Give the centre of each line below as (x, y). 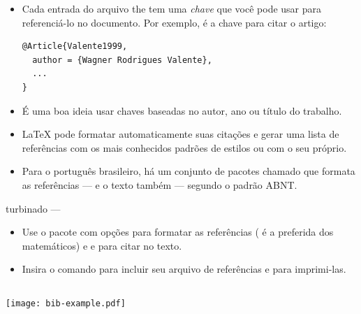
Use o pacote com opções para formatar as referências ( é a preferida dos (178, 232)
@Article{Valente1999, (75, 47)
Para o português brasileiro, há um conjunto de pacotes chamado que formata (189, 171)
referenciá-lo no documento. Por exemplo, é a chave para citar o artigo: (174, 22)
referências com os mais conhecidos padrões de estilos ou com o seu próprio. (184, 147)
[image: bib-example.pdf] (66, 303)
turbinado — (33, 208)
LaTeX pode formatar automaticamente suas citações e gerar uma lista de (180, 134)
